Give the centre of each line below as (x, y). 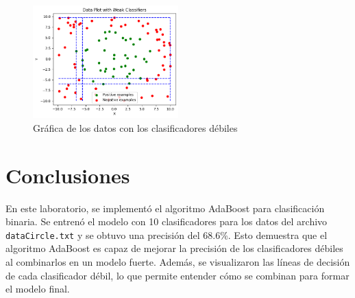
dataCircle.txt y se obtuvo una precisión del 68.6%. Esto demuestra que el (167, 234)
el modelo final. (38, 289)
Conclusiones (68, 175)
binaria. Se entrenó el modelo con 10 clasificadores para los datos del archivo (167, 221)
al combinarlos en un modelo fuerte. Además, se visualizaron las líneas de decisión (178, 262)
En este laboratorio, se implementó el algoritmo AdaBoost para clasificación (165, 208)
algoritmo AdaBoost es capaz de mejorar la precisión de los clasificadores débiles (174, 248)
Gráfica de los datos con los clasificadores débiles (135, 127)
